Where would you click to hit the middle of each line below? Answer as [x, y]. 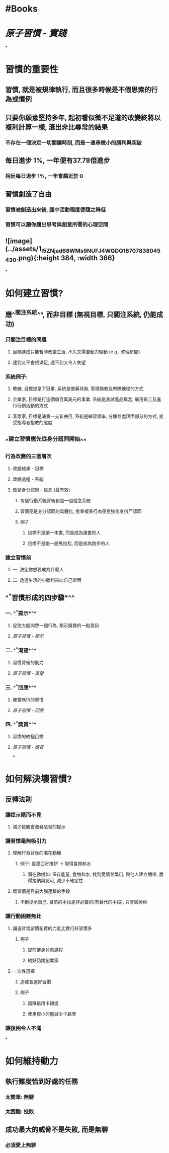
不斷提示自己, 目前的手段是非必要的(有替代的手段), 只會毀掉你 [83, 902]
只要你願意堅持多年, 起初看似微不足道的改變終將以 [83, 118]
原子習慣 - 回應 [28, 710]
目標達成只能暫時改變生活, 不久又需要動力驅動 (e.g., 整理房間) [76, 352]
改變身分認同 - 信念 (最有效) [41, 490]
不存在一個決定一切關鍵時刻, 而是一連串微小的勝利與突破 [74, 143]
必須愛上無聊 [21, 1145]
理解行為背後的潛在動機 [37, 853]
